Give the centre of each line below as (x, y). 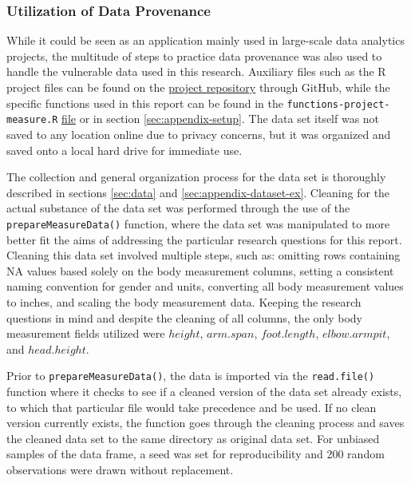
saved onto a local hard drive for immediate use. (124, 150)
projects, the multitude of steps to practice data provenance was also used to (194, 55)
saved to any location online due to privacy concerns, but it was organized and (199, 134)
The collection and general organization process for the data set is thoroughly (196, 177)
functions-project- (338, 104)
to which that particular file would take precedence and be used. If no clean (192, 407)
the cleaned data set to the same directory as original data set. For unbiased (193, 438)
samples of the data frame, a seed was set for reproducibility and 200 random (196, 454)
